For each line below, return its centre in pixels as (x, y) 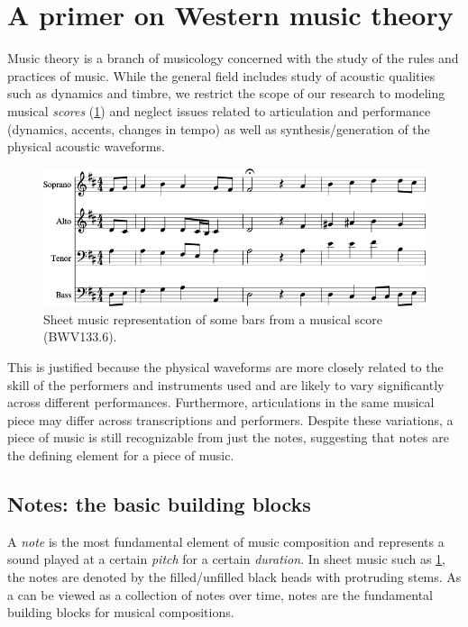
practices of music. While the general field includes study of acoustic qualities (221, 75)
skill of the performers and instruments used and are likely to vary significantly (226, 384)
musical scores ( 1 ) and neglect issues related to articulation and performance (219, 110)
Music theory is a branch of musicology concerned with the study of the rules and (233, 58)
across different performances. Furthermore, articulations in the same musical (221, 402)
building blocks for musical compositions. (121, 612)
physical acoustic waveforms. (86, 146)
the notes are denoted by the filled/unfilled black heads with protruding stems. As (234, 577)
